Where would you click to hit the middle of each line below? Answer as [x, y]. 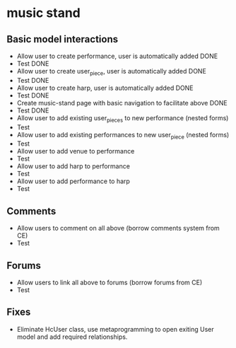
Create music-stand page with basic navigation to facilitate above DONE [122, 103]
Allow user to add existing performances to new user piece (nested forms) [123, 135]
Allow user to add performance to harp [73, 181]
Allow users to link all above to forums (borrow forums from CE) [110, 283]
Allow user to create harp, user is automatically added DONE [105, 88]
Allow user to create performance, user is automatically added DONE [117, 56]
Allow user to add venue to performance [76, 151]
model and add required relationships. [72, 337]
